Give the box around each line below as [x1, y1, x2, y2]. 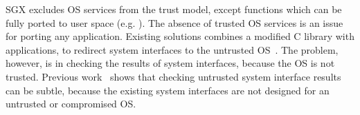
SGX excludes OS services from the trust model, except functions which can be [6, 2, 342, 16]
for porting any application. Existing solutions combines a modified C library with [6, 29, 354, 43]
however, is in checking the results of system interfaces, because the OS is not [6, 56, 335, 70]
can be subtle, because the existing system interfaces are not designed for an [6, 83, 330, 97]
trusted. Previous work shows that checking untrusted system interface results [6, 69, 341, 83]
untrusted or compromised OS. [6, 96, 136, 111]
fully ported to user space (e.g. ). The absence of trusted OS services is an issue [6, 15, 343, 30]
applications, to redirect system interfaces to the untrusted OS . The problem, [6, 42, 339, 56]
